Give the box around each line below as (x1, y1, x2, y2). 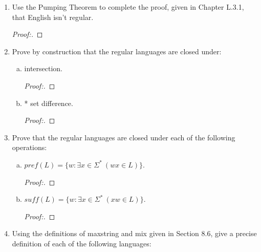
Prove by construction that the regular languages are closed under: (12, 46, 222, 56)
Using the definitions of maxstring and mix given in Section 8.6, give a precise (12, 228, 257, 239)
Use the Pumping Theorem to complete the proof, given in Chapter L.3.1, (12, 2, 244, 12)
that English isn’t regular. (12, 11, 94, 22)
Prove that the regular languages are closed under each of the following (12, 132, 235, 142)
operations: (12, 142, 47, 153)
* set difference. (24, 97, 73, 108)
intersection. (24, 63, 62, 74)
